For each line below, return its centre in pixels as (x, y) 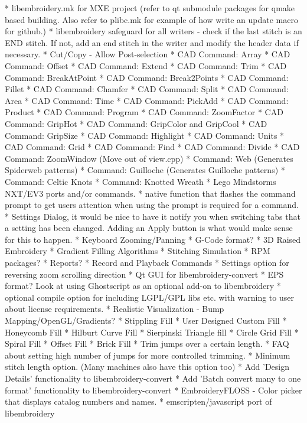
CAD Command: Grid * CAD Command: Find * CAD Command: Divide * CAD (152, 147)
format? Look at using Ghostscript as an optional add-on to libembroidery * (143, 286)
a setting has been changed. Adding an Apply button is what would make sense (149, 228)
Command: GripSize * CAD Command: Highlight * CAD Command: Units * (145, 135)
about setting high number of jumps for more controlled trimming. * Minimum (148, 355)
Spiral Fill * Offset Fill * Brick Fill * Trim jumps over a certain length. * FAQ (147, 344)
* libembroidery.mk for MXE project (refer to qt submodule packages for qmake (150, 8)
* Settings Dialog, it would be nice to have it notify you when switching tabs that (153, 216)
